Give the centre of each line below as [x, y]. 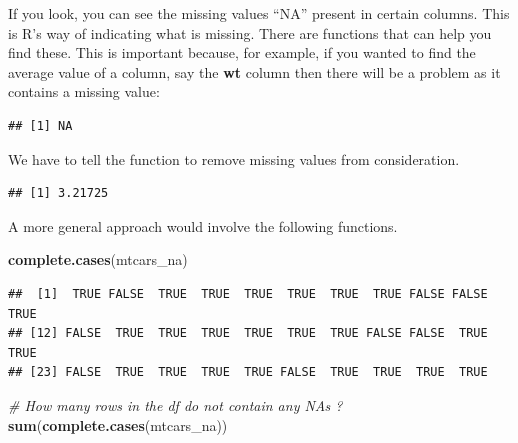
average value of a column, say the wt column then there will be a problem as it [254, 71]
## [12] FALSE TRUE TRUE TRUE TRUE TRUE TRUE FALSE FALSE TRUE [248, 333]
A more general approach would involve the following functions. [203, 225]
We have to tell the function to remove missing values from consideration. [234, 158]
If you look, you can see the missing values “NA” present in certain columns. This [259, 13]
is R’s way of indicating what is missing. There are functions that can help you [250, 32]
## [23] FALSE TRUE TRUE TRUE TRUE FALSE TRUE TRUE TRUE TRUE [248, 372]
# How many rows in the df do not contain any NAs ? [175, 404]
